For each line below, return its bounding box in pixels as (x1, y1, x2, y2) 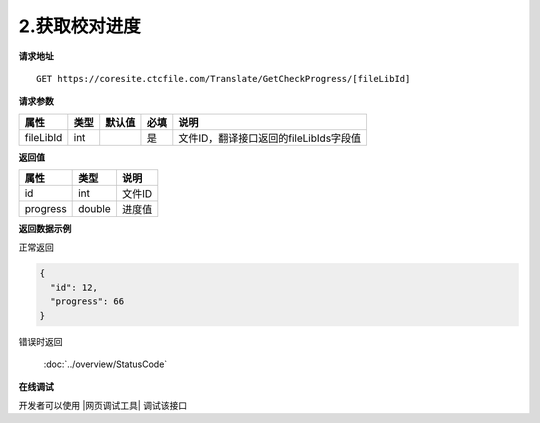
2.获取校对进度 (18, 15, 141, 37)
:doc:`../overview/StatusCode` (43, 358, 168, 370)
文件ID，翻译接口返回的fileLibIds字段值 (178, 131, 362, 145)
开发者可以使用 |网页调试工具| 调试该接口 (18, 399, 188, 411)
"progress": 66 (50, 296, 125, 307)
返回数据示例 (18, 223, 72, 235)
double (78, 202, 111, 216)
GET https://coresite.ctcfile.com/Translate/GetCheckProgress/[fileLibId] (36, 73, 411, 84)
